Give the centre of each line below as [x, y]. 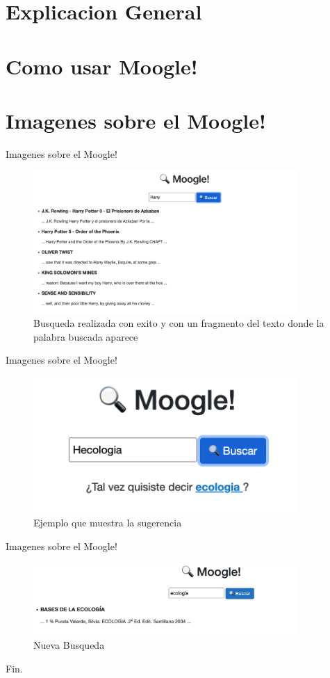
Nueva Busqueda [69, 644]
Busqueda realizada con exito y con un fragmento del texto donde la [179, 323]
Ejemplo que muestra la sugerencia [108, 523]
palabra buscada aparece [86, 336]
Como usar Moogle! [102, 66]
